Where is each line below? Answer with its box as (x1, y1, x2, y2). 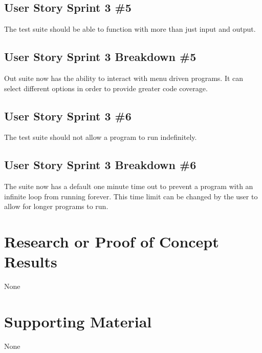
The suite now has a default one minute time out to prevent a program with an (4, 181, 253, 192)
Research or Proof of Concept (4, 231, 219, 252)
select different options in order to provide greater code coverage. (4, 82, 208, 93)
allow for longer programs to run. (4, 201, 108, 212)
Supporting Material (4, 311, 152, 332)
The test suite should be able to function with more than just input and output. (4, 24, 256, 34)
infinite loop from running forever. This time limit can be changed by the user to (4, 191, 258, 201)
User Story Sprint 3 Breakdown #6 (4, 157, 196, 173)
